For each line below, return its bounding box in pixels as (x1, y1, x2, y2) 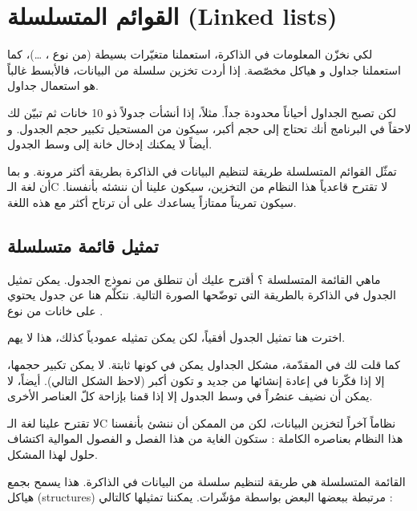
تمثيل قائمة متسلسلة (7, 233, 159, 258)
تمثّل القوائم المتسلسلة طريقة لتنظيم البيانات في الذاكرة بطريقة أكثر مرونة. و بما (7, 162, 397, 179)
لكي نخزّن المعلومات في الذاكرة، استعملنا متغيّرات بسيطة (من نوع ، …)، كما (7, 46, 373, 63)
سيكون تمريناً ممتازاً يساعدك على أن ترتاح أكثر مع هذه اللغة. (7, 193, 297, 210)
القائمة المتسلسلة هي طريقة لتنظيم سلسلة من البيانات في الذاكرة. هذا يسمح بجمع (7, 472, 406, 489)
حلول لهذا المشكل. (7, 446, 98, 463)
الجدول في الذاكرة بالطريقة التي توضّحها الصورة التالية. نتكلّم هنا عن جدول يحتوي (7, 286, 396, 303)
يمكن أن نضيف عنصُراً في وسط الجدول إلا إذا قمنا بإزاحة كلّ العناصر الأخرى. (7, 387, 373, 404)
